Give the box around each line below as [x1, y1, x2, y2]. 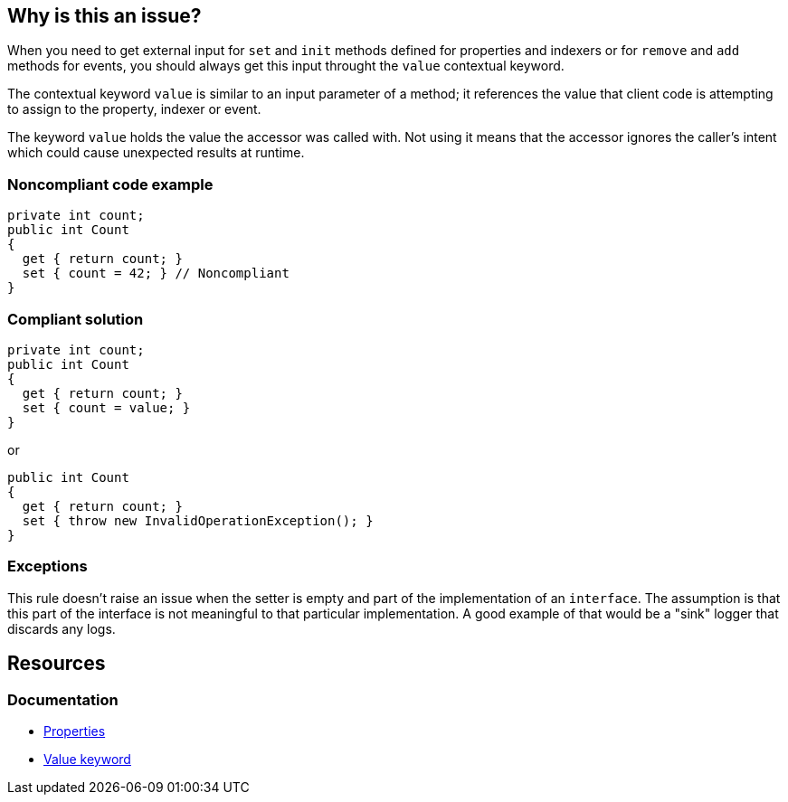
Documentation [7, 690, 119, 709]
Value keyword [43, 750, 131, 767]
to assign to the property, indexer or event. [7, 101, 261, 118]
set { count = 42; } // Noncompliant [22, 266, 290, 281]
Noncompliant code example [7, 175, 214, 193]
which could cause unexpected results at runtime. [7, 145, 305, 161]
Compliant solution [7, 309, 144, 328]
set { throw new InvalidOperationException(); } [22, 513, 374, 528]
